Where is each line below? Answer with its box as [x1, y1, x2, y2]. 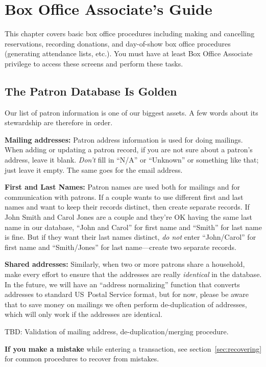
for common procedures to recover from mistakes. [5, 353, 159, 364]
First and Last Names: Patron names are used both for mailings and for [5, 181, 240, 192]
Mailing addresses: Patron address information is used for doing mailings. [5, 134, 243, 145]
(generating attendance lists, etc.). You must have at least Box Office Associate [5, 48, 253, 59]
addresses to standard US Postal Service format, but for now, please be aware [5, 289, 249, 300]
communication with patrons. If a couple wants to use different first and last [5, 191, 244, 202]
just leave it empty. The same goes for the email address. [5, 164, 183, 175]
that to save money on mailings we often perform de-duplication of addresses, [5, 299, 247, 309]
